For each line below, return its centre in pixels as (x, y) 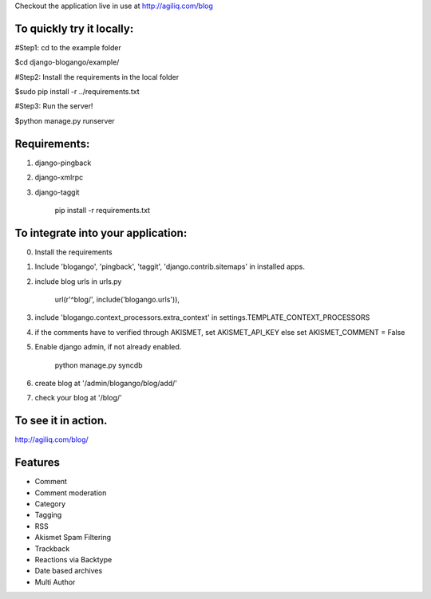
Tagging (48, 515)
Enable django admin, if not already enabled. (108, 347)
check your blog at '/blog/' (79, 398)
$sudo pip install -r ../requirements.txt (77, 92)
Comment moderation (71, 493)
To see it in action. (61, 421)
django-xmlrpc (59, 177)
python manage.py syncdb (99, 365)
